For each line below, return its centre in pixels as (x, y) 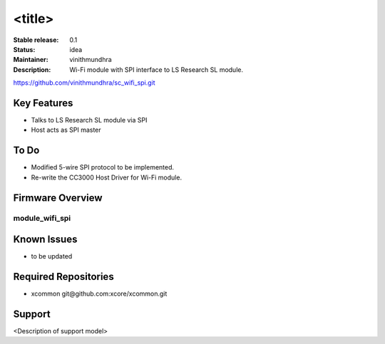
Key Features (43, 103)
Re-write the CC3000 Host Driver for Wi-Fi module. (106, 177)
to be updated (52, 256)
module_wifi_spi (42, 219)
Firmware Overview (58, 198)
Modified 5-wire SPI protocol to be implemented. (103, 167)
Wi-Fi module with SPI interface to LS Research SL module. (156, 69)
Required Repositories (63, 277)
